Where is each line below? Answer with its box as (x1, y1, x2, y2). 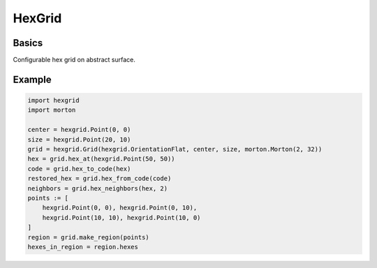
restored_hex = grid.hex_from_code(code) (27, 174, 172, 183)
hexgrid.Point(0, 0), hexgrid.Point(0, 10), (42, 204, 198, 212)
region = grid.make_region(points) (27, 233, 149, 241)
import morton (27, 106, 76, 114)
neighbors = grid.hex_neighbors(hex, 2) (27, 184, 168, 192)
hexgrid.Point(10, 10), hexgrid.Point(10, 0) (42, 214, 201, 221)
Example (13, 73, 52, 85)
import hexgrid (27, 96, 80, 105)
